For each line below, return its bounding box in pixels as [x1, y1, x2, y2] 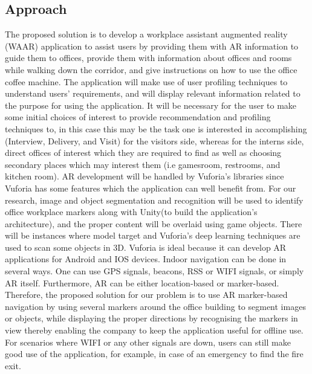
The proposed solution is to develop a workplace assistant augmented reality [5, 28, 288, 40]
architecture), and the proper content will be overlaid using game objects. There [5, 217, 302, 230]
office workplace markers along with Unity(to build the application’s [5, 205, 258, 218]
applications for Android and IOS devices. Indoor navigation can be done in [5, 253, 287, 265]
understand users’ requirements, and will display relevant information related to [5, 87, 301, 100]
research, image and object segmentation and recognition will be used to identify [5, 193, 304, 206]
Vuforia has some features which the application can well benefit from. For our [5, 181, 296, 194]
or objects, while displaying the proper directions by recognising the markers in [5, 312, 298, 324]
